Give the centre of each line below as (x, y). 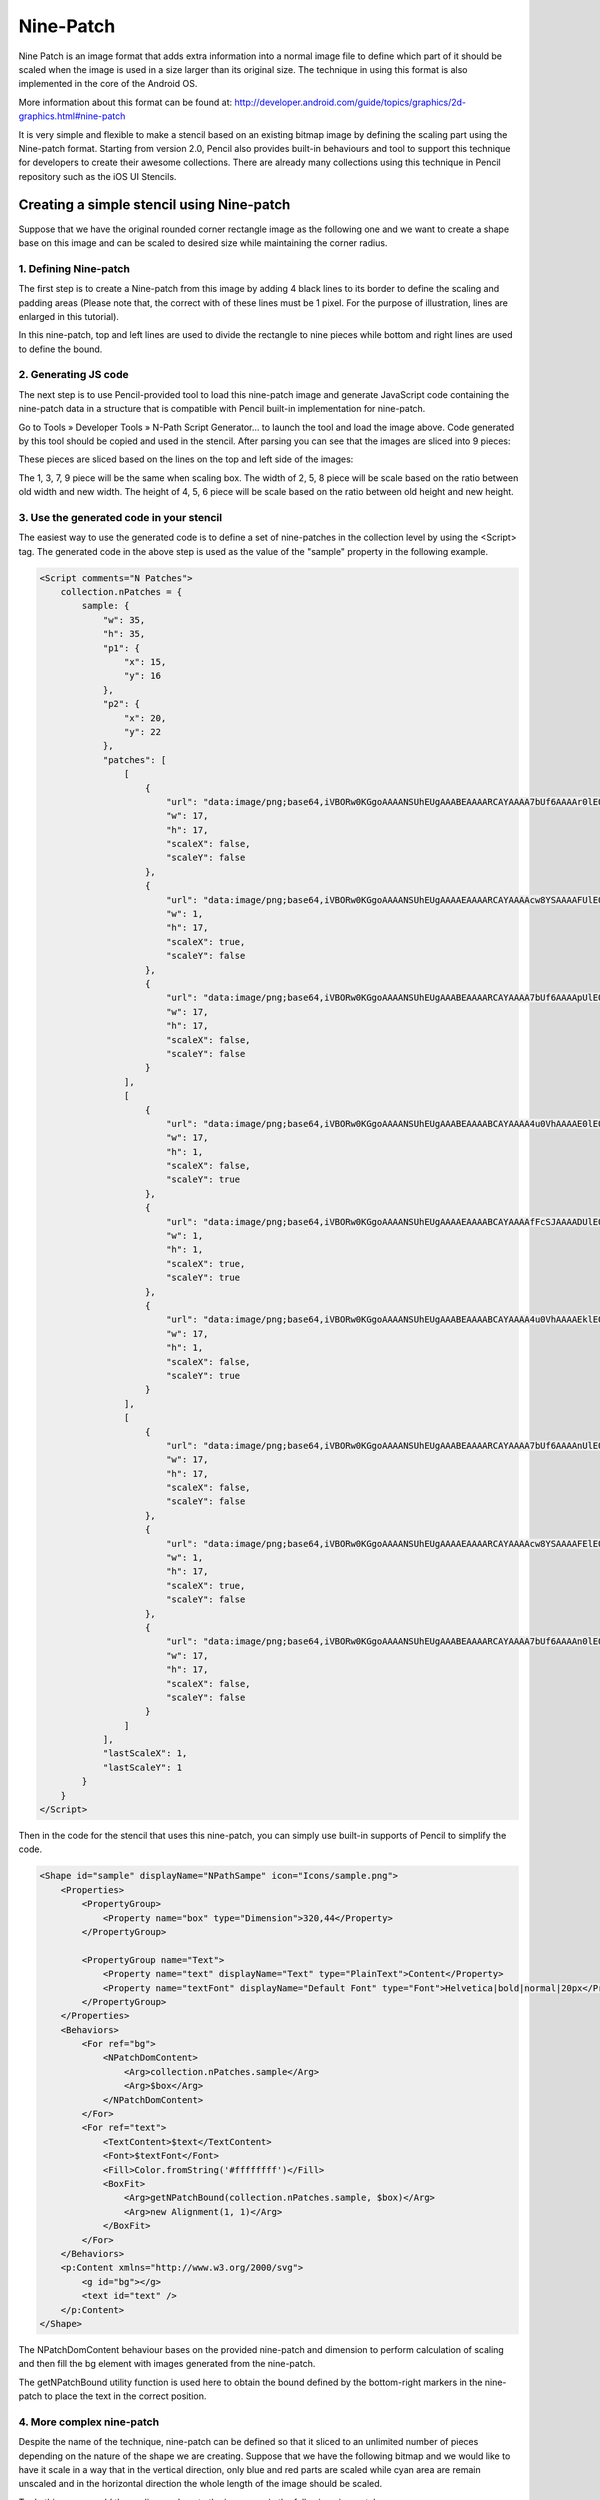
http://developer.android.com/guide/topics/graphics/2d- (350, 102)
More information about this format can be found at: (125, 102)
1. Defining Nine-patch (74, 268)
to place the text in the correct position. (125, 2396)
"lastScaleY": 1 (142, 1767)
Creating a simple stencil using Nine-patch (154, 205)
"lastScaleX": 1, (145, 1753)
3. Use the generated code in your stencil (120, 517)
